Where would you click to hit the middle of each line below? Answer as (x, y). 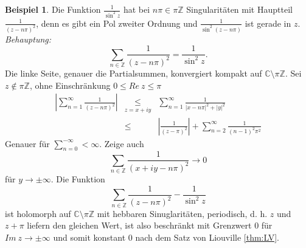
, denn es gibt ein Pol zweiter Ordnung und (117, 23)
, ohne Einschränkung (70, 85)
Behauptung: (28, 39)
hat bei (137, 9)
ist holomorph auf (38, 213)
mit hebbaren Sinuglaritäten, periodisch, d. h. (182, 213)
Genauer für (27, 143)
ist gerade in (268, 23)
